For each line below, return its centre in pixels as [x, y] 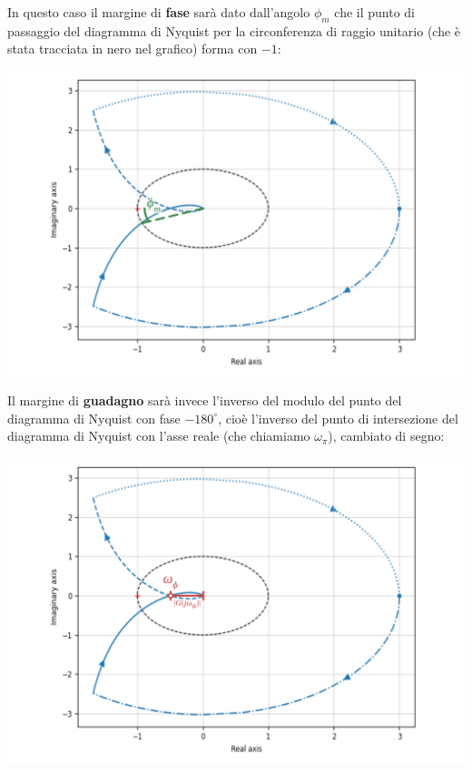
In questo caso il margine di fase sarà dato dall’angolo [159, 12]
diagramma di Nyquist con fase [94, 418]
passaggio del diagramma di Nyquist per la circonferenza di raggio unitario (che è [234, 30]
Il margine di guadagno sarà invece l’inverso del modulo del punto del [205, 400]
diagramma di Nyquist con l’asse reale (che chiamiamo [159, 436]
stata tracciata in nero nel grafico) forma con [133, 49]
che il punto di [375, 12]
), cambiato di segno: [386, 436]
